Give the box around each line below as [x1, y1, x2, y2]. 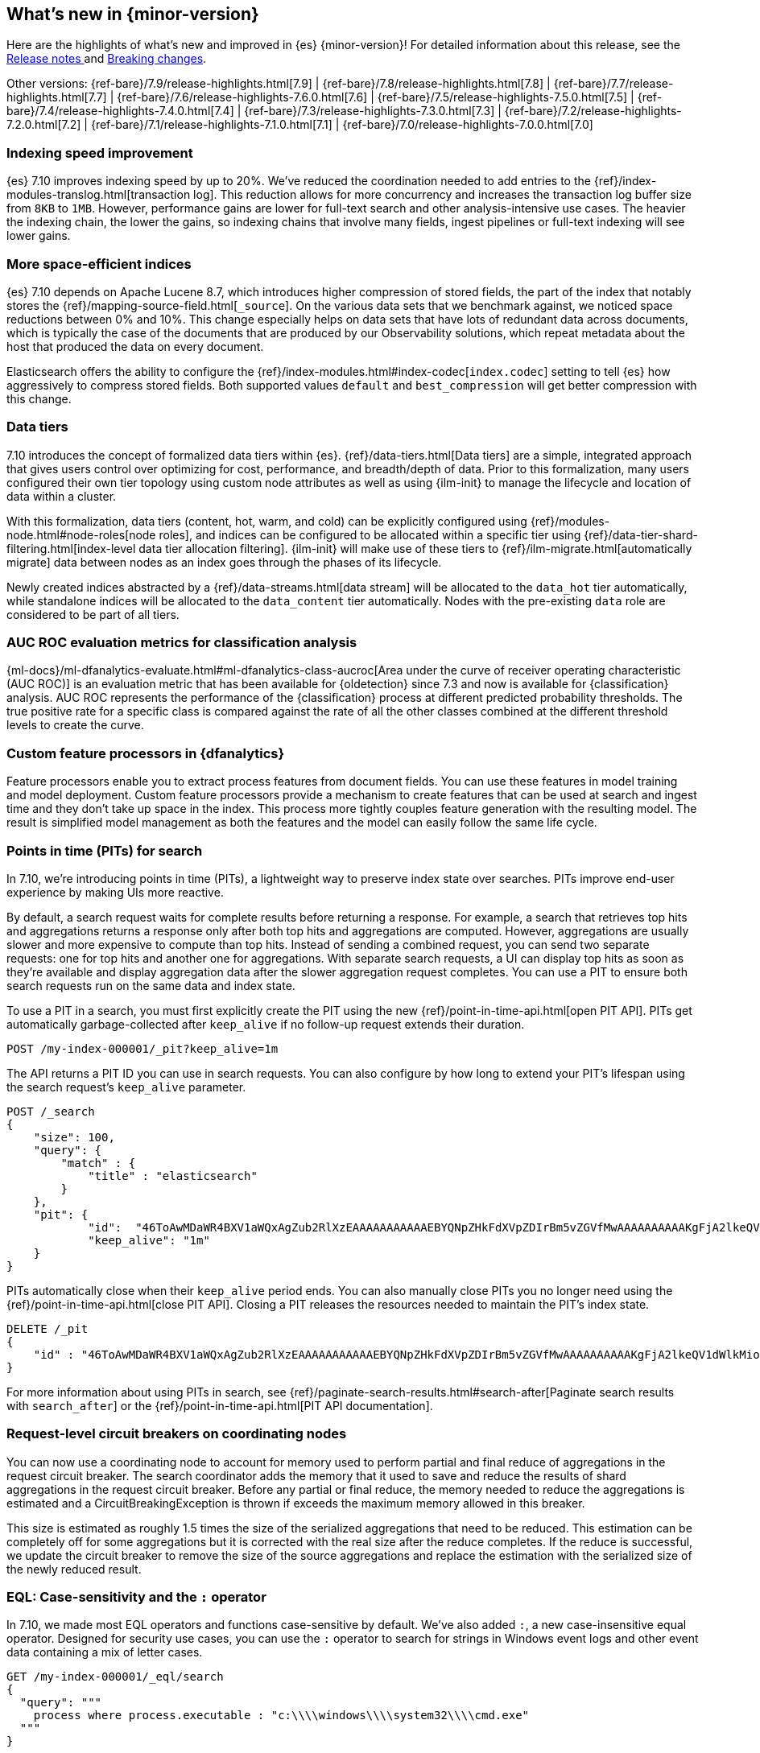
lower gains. [6, 229, 71, 243]
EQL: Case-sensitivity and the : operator [6, 1589, 266, 1606]
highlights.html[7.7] [6, 90, 107, 105]
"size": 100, [33, 1130, 115, 1144]
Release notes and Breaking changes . [6, 52, 207, 66]
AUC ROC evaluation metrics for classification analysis [6, 634, 357, 651]
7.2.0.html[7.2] [6, 118, 81, 132]
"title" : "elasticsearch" [88, 1169, 258, 1182]
